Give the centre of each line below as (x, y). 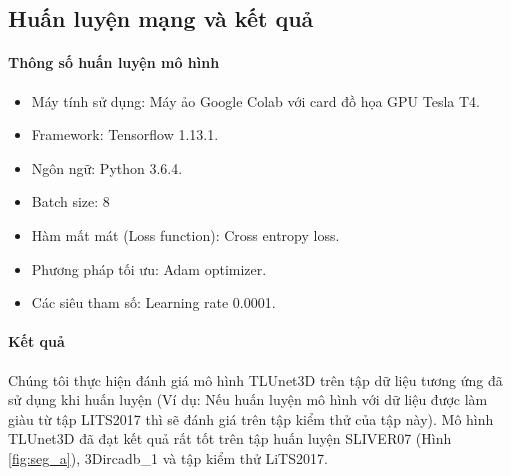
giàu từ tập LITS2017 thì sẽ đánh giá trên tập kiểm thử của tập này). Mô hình (251, 418)
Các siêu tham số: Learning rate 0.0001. (153, 302)
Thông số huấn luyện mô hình (114, 62)
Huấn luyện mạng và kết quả (161, 18)
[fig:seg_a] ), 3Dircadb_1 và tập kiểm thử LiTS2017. (168, 457)
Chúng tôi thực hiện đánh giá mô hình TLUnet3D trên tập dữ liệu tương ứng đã (255, 379)
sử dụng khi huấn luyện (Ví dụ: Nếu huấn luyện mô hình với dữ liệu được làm (248, 399)
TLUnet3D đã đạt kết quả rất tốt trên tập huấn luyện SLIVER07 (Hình (230, 438)
